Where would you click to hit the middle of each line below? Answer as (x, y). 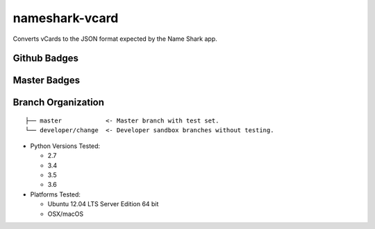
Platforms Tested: (56, 194)
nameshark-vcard (66, 18)
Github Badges (46, 58)
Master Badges (46, 81)
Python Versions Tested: (65, 146)
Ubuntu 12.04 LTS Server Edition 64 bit (103, 204)
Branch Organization (58, 103)
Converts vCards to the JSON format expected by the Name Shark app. (115, 39)
